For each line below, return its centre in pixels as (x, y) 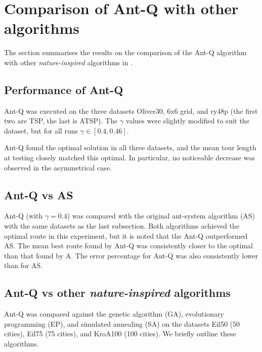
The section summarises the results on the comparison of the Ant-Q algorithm (125, 52)
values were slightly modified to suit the (187, 121)
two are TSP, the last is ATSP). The (61, 121)
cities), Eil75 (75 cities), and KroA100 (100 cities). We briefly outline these (120, 334)
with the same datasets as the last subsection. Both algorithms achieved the (122, 226)
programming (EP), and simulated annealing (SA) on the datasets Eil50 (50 (122, 323)
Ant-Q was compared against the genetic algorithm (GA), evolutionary (114, 314)
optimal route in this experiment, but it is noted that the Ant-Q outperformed (126, 235)
